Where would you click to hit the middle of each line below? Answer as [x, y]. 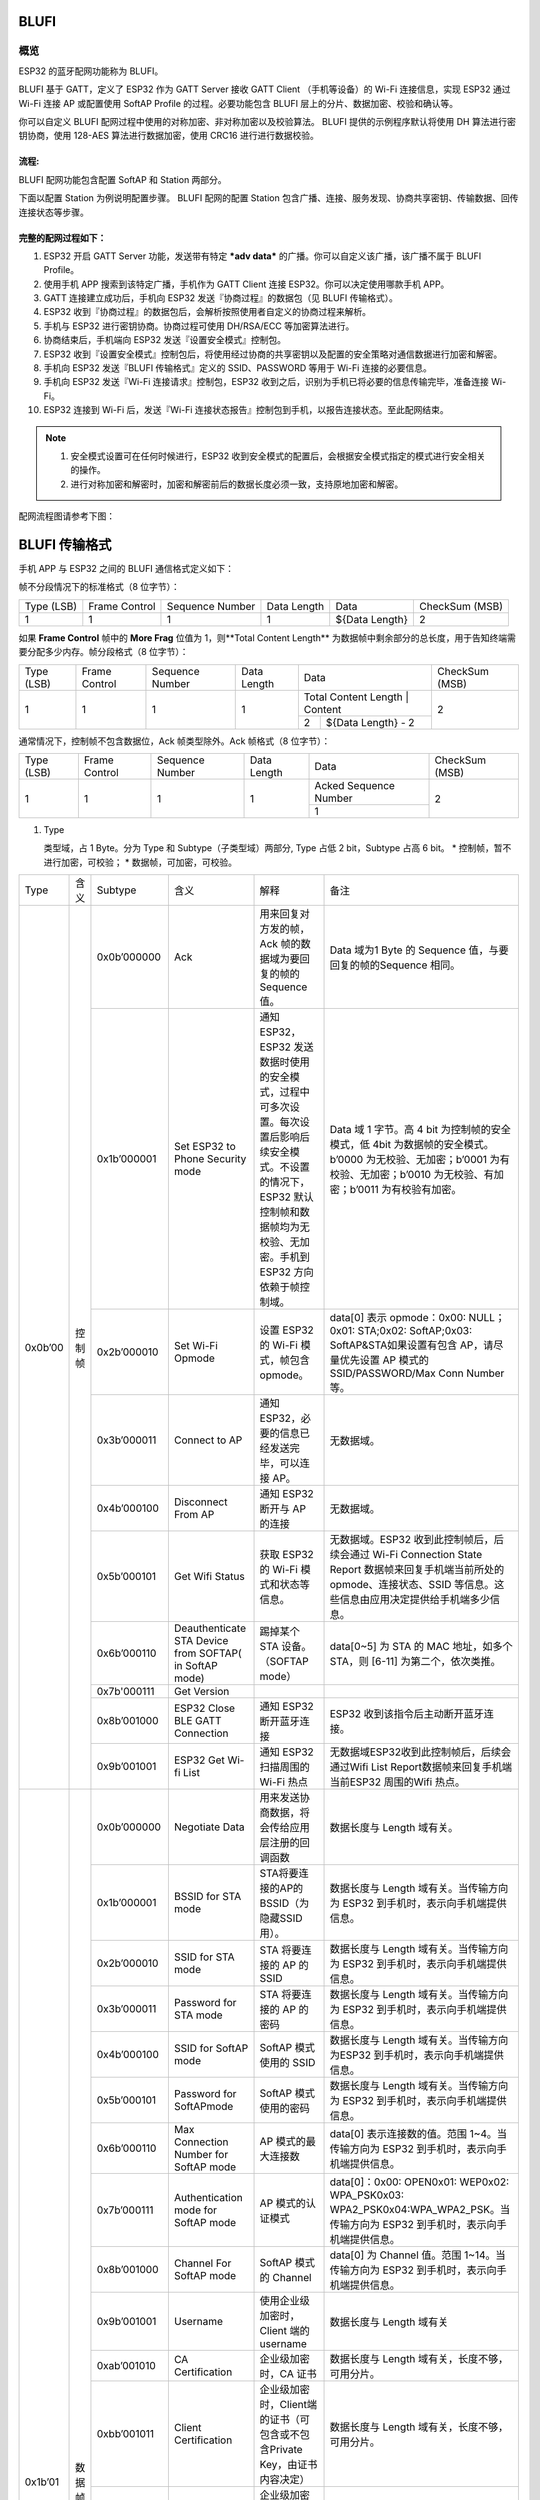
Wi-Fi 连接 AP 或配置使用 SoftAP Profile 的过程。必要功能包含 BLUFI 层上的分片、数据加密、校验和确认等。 [238, 103]
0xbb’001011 [125, 2434]
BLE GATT [197, 1721]
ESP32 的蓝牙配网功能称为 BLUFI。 [91, 71]
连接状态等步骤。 [53, 212]
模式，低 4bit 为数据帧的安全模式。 [411, 1145]
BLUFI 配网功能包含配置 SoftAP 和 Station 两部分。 [122, 179]
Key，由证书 [288, 2465]
